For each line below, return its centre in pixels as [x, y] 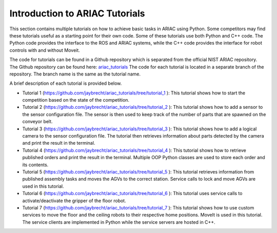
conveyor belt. [38, 122]
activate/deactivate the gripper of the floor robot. [74, 201]
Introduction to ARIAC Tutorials [77, 13]
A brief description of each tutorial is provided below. [66, 83]
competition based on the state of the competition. [76, 100]
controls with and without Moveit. [45, 50]
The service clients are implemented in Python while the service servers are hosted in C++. [119, 222]
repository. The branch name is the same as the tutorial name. [75, 74]
